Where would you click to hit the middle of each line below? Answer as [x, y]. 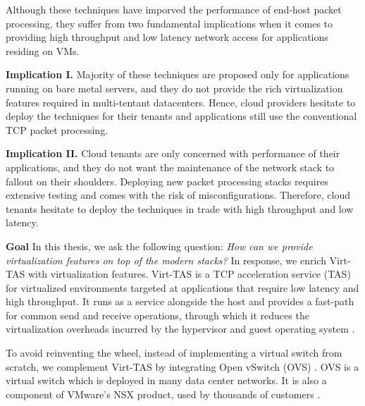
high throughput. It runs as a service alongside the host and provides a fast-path [180, 301]
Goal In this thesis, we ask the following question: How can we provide [159, 246]
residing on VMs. [43, 50]
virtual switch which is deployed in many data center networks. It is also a [166, 380]
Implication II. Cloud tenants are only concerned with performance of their [173, 153]
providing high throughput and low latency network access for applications [167, 37]
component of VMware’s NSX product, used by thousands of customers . [163, 394]
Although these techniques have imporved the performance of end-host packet [174, 9]
